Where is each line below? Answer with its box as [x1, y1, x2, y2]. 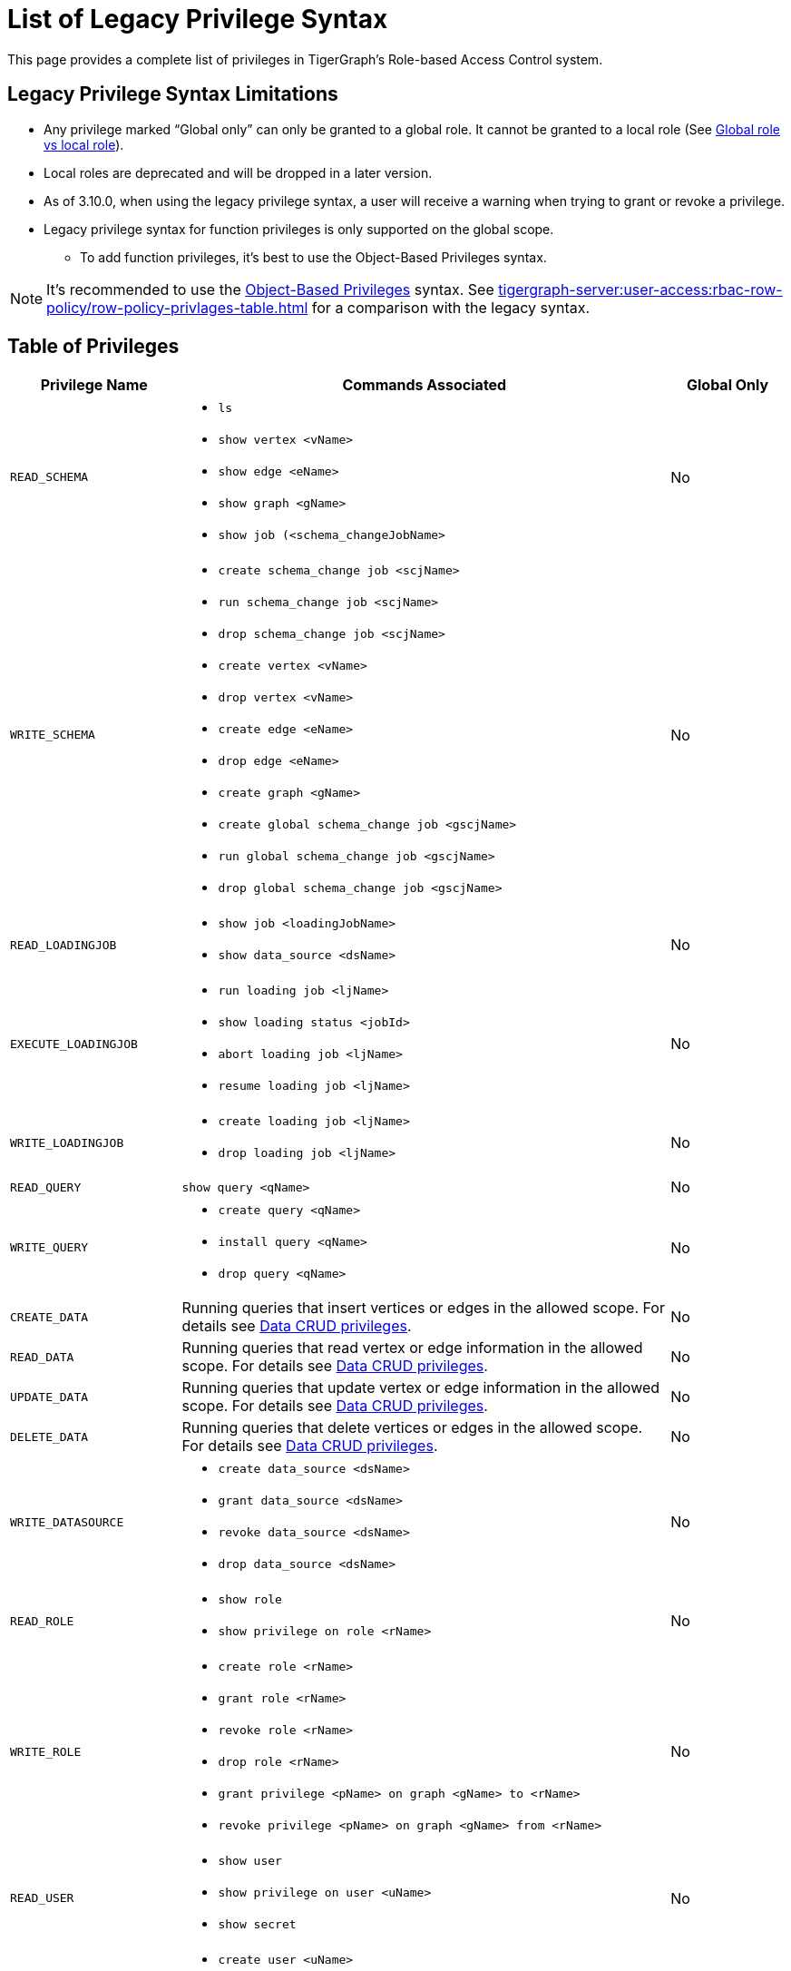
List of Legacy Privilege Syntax [7, 4, 388, 34]
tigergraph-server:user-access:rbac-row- [498, 279, 783, 299]
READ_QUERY [10, 1180, 82, 1194]
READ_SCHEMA [10, 470, 89, 485]
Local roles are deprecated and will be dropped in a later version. [44, 164, 433, 181]
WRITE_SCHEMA [10, 728, 95, 742]
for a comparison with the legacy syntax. [311, 298, 591, 317]
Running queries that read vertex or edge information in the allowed [181, 1339, 643, 1358]
